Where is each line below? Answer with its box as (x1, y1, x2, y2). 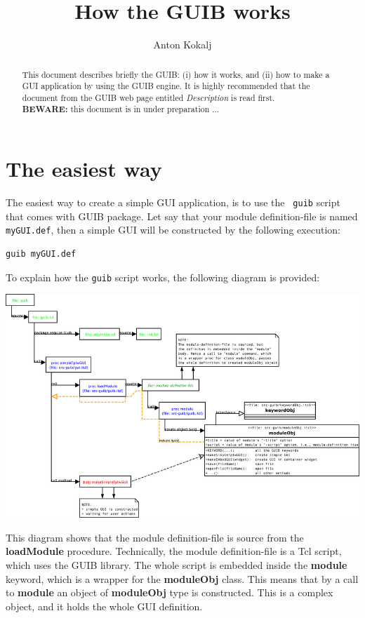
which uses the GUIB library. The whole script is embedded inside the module (6, 558, 347, 572)
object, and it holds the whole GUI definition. (6, 598, 203, 613)
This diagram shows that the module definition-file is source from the (6, 530, 304, 544)
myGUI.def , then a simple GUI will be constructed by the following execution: (6, 222, 340, 237)
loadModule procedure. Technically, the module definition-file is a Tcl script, (6, 544, 342, 558)
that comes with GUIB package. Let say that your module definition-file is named (6, 208, 358, 223)
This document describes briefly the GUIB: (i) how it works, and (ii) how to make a (22, 68, 330, 80)
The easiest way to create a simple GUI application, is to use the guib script (6, 195, 340, 210)
